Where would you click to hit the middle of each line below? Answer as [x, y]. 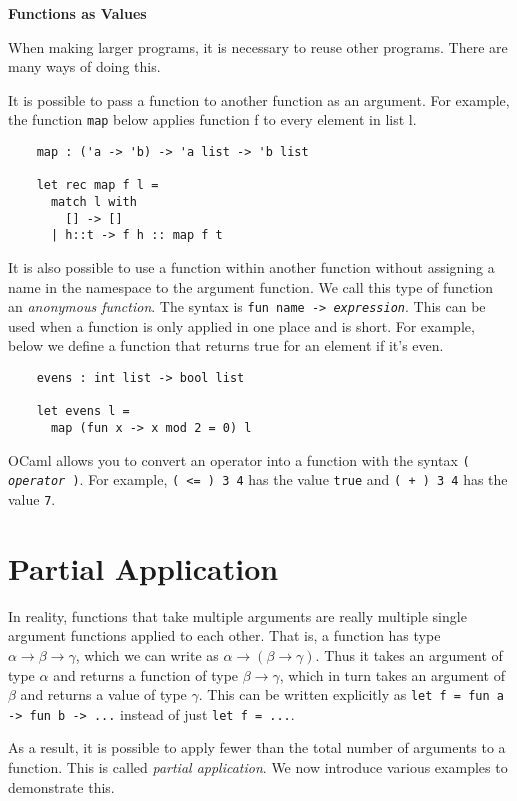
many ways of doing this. [84, 66]
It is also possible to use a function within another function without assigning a [251, 266]
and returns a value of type [103, 694]
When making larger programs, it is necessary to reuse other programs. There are [258, 46]
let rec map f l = [97, 185]
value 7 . [32, 498]
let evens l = [83, 411]
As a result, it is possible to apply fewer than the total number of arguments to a [257, 747]
